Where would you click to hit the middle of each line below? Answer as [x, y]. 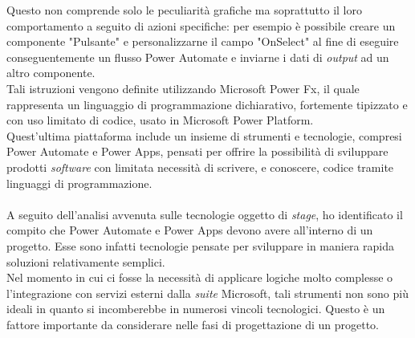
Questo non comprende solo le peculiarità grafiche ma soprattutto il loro [184, 10]
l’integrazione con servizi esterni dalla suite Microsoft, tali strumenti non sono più [207, 293]
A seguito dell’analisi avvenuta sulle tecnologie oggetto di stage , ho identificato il [205, 214]
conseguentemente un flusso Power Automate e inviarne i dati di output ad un [198, 57]
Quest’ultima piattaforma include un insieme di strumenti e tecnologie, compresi [204, 135]
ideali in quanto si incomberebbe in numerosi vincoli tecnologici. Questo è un [196, 309]
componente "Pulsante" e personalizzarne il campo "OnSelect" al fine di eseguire [203, 41]
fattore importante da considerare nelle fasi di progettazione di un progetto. [193, 324]
